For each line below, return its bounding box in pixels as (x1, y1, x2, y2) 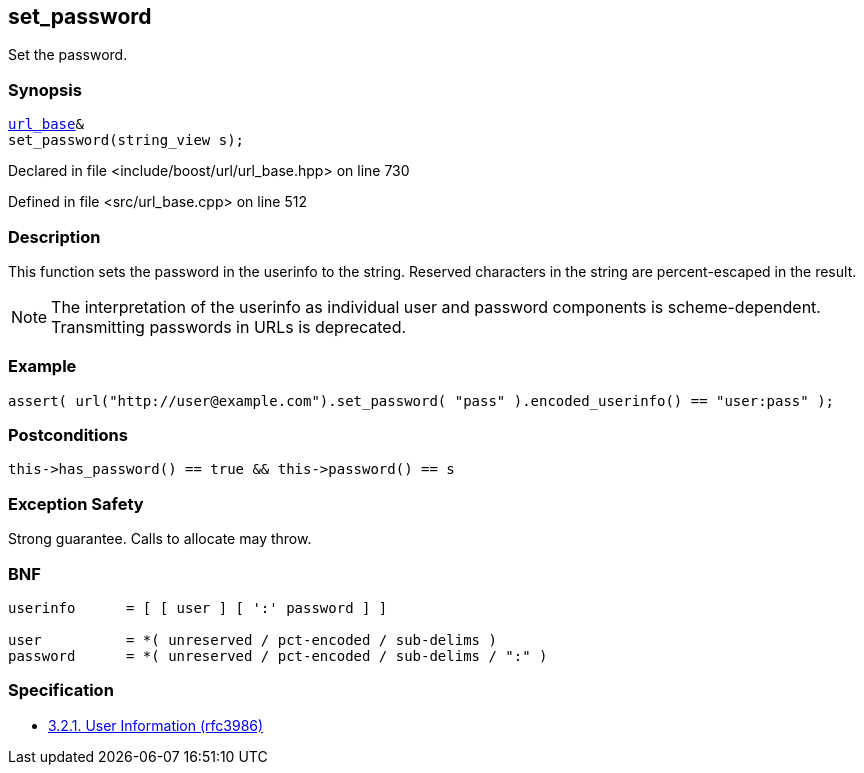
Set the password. (8, 46, 128, 64)
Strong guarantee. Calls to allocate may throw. (8, 530, 312, 548)
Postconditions (8, 425, 128, 446)
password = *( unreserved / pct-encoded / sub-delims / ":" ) (8, 647, 548, 664)
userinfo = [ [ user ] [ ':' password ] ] (8, 599, 388, 616)
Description (8, 226, 101, 247)
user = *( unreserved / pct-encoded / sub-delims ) (8, 631, 497, 648)
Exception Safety (8, 493, 144, 514)
